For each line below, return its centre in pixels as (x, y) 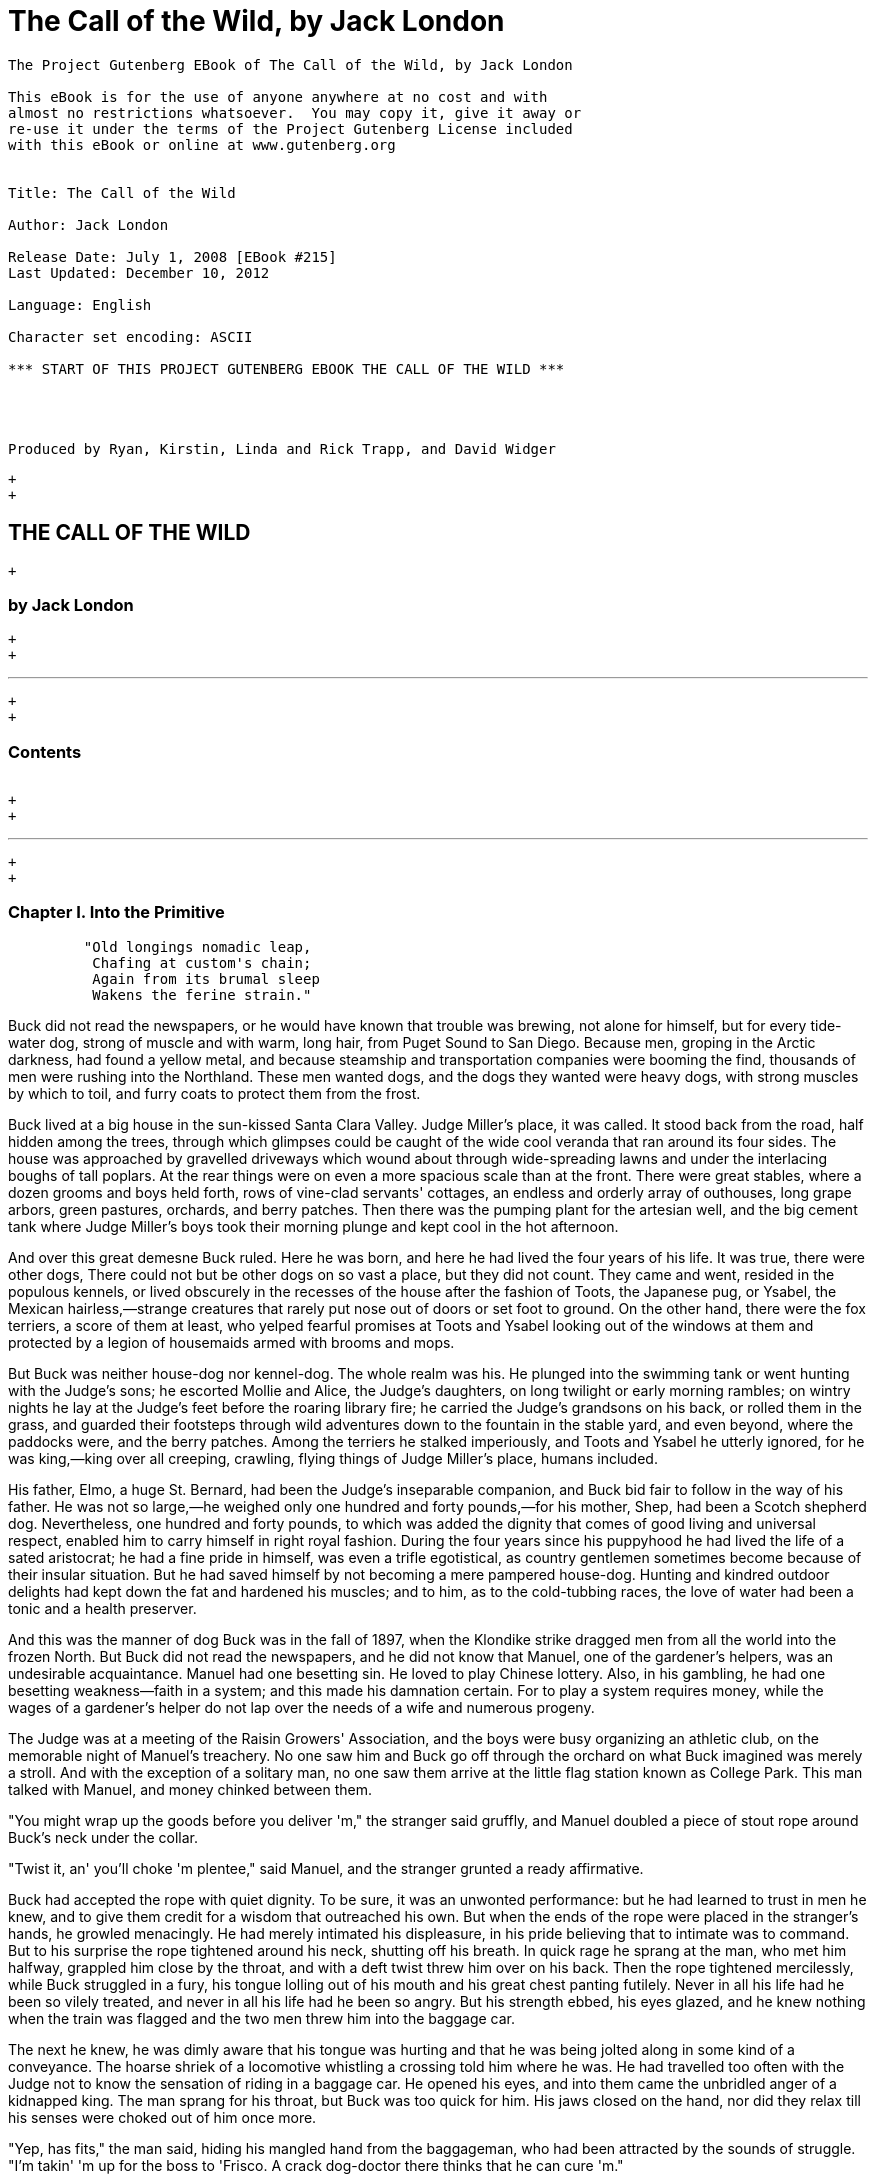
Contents (45, 751)
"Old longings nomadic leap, (197, 946)
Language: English (80, 304)
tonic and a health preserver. (102, 1608)
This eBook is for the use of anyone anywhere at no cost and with (278, 96)
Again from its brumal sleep (206, 978)
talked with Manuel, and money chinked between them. (190, 1789)
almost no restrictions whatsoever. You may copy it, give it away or (295, 112)
